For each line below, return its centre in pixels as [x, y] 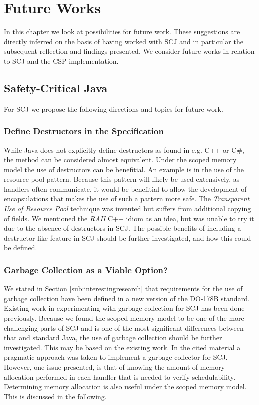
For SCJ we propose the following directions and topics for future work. [114, 109]
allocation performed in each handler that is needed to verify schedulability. [120, 377]
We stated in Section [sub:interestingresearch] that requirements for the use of [123, 289]
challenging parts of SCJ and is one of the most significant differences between [124, 328]
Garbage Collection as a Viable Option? [86, 270]
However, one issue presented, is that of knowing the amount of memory [115, 367]
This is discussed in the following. [55, 396]
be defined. [21, 248]
